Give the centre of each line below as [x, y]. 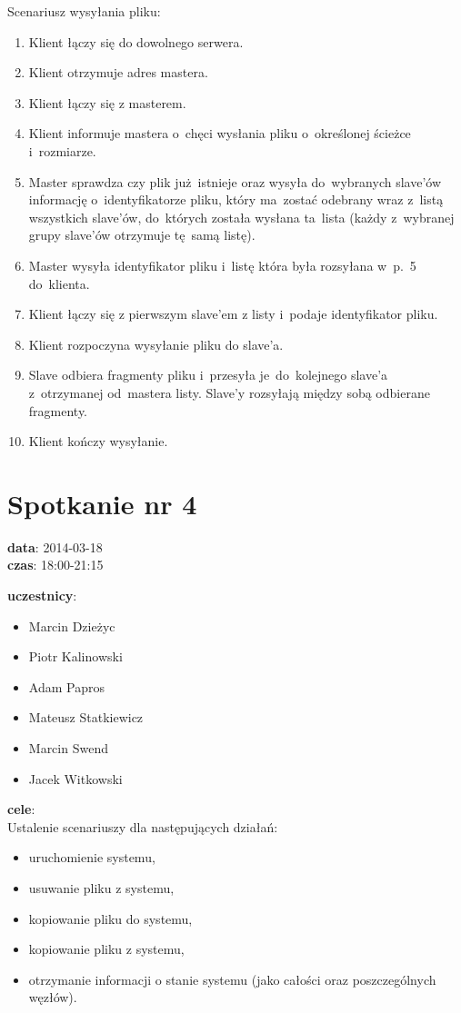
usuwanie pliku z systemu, [101, 887]
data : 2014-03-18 [55, 546]
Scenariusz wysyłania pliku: [84, 11]
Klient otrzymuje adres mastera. [118, 72]
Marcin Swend [68, 747]
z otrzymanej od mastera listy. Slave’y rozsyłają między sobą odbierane [229, 392]
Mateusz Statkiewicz [86, 717]
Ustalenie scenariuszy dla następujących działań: [143, 826]
